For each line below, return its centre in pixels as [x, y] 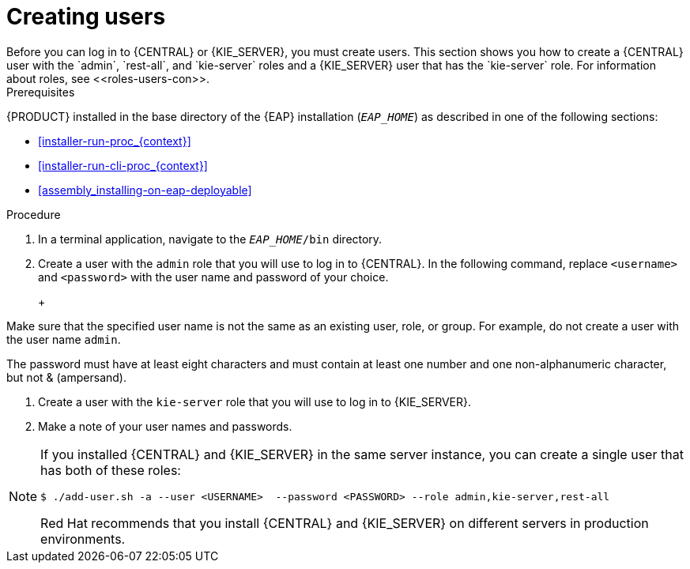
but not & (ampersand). [66, 377]
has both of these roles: [111, 470]
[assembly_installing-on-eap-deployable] [145, 190]
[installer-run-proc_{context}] [115, 141]
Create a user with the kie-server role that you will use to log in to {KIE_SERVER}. [255, 401]
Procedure [34, 214]
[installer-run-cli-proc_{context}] [123, 165]
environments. [83, 539]
